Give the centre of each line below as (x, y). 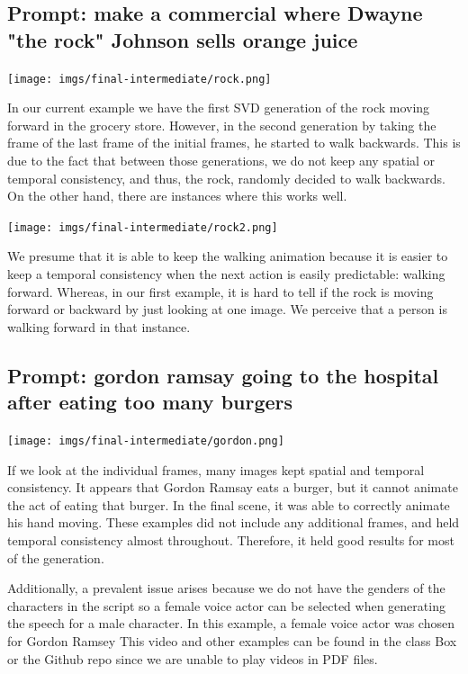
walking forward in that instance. (99, 326)
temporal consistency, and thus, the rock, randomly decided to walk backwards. (226, 178)
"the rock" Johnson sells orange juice (183, 39)
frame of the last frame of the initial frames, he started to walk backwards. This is (234, 143)
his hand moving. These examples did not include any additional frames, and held (234, 522)
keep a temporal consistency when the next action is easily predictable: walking (226, 274)
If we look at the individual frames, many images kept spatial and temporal (216, 469)
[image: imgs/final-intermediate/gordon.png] (146, 441)
